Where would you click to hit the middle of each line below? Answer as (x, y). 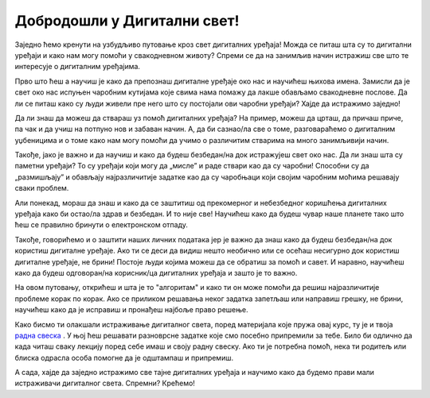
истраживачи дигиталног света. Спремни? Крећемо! (105, 383)
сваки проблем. (42, 188)
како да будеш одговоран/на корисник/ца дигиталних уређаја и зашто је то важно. (156, 272)
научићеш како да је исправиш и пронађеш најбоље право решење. (131, 310)
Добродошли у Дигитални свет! (127, 21)
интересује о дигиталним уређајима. (78, 67)
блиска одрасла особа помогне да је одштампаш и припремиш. (124, 357)
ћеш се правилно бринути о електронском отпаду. (102, 225)
